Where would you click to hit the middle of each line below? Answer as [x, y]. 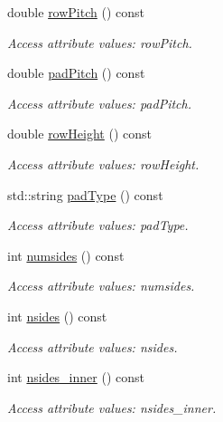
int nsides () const [57, 316]
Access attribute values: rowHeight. [103, 163]
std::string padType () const [85, 194]
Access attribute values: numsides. [101, 286]
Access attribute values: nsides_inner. [112, 407]
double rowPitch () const [76, 12]
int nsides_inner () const [76, 377]
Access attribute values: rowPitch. [100, 42]
